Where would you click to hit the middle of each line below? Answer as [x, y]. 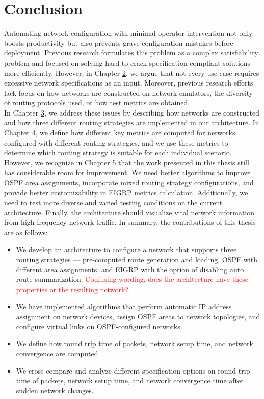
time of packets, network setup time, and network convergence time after [130, 380]
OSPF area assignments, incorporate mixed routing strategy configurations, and [129, 182]
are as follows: [26, 232]
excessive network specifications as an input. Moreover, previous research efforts [129, 83]
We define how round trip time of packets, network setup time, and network [135, 343]
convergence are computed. [58, 353]
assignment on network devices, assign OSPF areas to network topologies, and [138, 316]
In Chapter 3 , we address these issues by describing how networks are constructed [132, 112]
